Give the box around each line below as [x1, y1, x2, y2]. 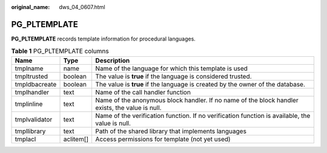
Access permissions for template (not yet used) [95, 135, 231, 143]
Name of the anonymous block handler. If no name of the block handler [95, 96, 299, 104]
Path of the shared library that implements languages [95, 127, 246, 135]
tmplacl [15, 135, 36, 143]
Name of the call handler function [95, 88, 191, 96]
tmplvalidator [15, 115, 53, 123]
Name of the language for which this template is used [95, 64, 248, 73]
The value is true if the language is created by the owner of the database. [95, 80, 306, 88]
